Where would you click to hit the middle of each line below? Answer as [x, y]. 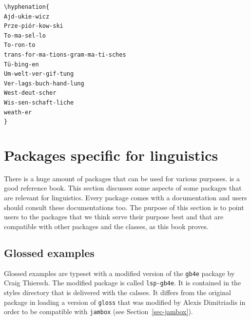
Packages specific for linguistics [111, 155]
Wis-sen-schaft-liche [39, 102]
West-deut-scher [30, 93]
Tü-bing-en [21, 64]
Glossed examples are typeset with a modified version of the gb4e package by [119, 273]
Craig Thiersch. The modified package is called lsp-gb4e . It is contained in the [123, 283]
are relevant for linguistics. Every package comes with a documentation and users [125, 198]
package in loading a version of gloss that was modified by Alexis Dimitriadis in [125, 302]
